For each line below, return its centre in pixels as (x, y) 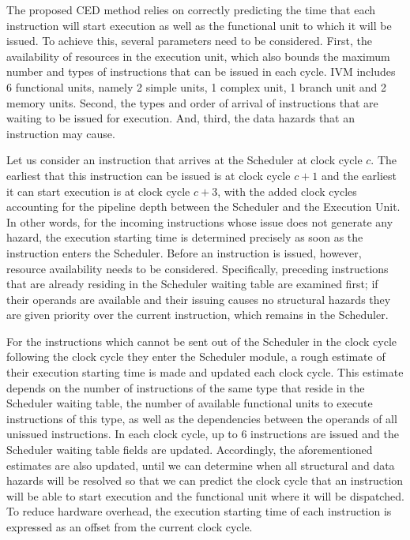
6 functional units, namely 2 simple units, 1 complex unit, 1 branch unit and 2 (196, 86)
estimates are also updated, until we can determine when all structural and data (201, 465)
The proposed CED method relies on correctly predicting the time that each (191, 9)
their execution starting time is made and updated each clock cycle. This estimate (205, 372)
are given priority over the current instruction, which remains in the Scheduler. (197, 315)
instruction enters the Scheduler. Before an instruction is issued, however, (184, 252)
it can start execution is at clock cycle (98, 191)
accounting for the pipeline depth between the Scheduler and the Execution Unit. (203, 206)
